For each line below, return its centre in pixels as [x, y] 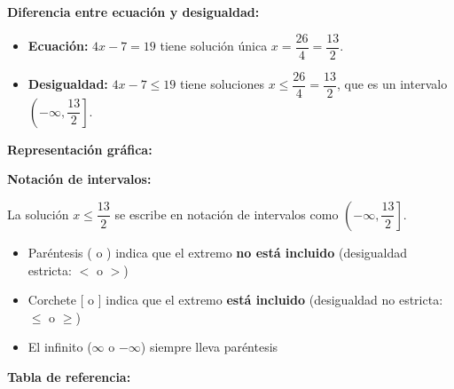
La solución [38, 214]
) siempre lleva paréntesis [209, 347]
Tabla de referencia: [69, 376]
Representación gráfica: [80, 149]
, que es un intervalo [392, 84]
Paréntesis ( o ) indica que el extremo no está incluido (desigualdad [218, 252]
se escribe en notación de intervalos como [227, 214]
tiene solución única [214, 46]
